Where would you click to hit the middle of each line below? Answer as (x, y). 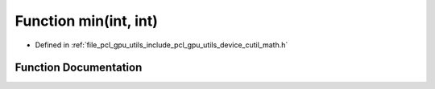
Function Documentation (79, 68)
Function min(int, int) (87, 21)
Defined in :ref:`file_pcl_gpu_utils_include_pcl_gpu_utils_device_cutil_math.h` (162, 45)
